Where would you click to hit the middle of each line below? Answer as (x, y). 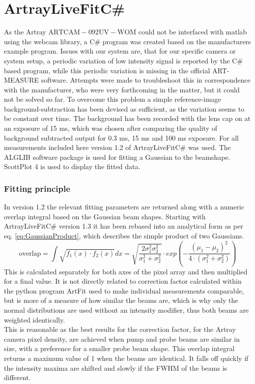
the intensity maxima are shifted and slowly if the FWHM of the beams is (116, 368)
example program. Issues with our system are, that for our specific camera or (120, 51)
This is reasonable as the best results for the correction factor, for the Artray (120, 329)
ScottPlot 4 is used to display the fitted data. (72, 166)
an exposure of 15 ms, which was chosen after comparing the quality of (111, 128)
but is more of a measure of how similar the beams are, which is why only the (121, 300)
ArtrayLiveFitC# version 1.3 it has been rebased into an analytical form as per (124, 226)
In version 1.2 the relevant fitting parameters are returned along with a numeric (124, 207)
